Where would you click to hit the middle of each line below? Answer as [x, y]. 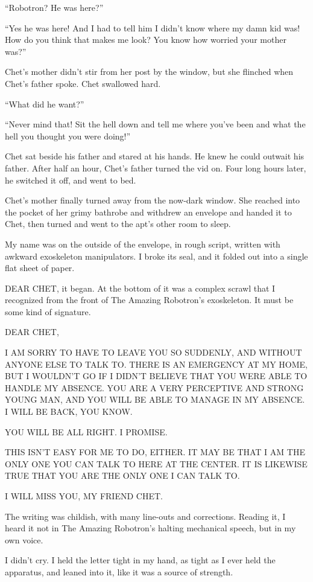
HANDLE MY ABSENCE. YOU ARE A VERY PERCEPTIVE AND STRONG [154, 387]
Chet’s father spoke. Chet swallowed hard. [83, 83]
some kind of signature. [48, 311]
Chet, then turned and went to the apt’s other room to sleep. [118, 224]
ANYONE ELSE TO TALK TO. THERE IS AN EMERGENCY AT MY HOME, [156, 364]
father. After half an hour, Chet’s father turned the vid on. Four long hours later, [156, 168]
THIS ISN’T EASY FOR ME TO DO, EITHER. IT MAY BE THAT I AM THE [155, 452]
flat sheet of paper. [40, 268]
